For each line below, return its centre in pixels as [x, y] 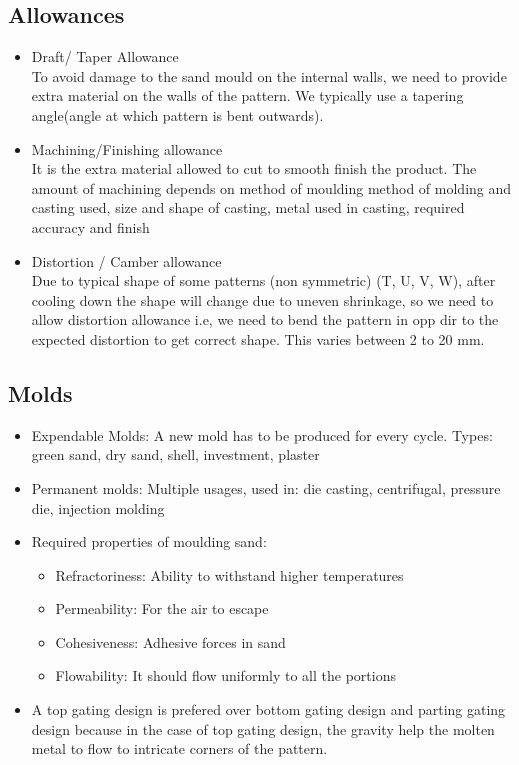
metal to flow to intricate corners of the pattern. [179, 748]
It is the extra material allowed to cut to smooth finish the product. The [254, 168]
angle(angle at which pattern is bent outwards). [177, 114]
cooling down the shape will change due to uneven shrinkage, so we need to [262, 299]
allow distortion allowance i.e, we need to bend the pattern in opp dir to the [265, 319]
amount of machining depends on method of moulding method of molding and [271, 187]
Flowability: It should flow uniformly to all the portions [225, 675]
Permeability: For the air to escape [162, 608]
